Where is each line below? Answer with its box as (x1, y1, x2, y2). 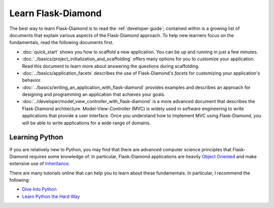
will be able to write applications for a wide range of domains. (22, 120, 151, 126)
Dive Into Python (22, 186, 57, 192)
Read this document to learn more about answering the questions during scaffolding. (22, 63, 200, 69)
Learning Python (9, 133, 63, 142)
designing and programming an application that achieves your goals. (22, 91, 166, 97)
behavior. (22, 77, 42, 83)
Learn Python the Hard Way (22, 193, 80, 199)
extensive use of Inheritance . (9, 160, 71, 167)
